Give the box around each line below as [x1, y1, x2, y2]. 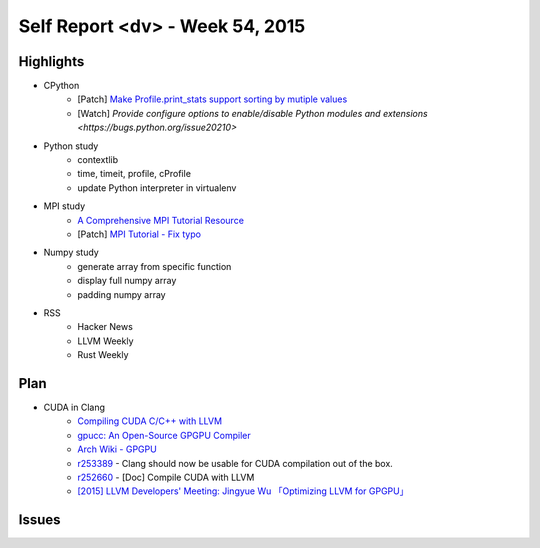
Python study [43, 140, 99, 152]
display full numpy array [77, 275, 177, 287]
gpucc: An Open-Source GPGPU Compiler [77, 429, 252, 441]
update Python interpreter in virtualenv [77, 181, 237, 194]
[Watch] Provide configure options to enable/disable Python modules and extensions [77, 107, 429, 119]
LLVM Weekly [77, 335, 134, 347]
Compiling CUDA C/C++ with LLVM [77, 415, 223, 427]
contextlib [77, 154, 119, 166]
